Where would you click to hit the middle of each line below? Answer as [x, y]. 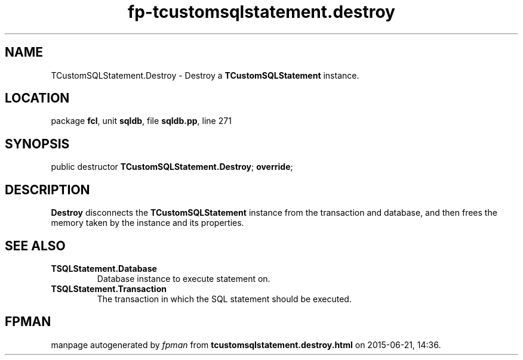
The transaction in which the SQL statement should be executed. [224, 299]
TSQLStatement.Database [104, 268]
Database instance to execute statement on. [184, 278]
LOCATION [37, 98]
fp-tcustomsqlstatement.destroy [261, 12]
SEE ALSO [35, 246]
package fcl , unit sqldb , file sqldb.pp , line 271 [141, 121]
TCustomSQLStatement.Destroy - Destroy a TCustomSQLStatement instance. [205, 75]
